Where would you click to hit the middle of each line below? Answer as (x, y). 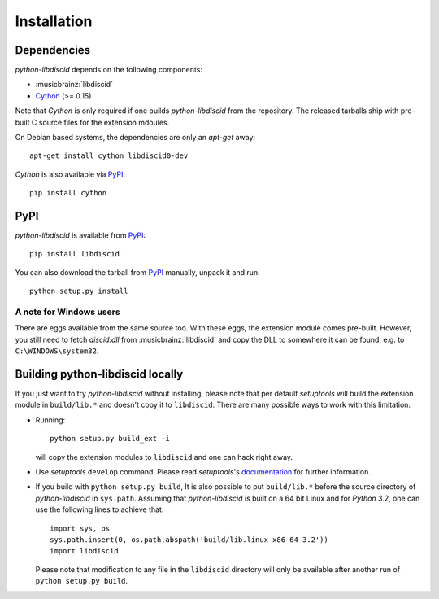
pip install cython (68, 193)
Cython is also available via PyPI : (70, 174)
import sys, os (80, 528)
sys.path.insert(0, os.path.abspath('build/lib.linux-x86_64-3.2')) (189, 540)
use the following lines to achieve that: (100, 509)
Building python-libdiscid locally (99, 374)
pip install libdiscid (75, 254)
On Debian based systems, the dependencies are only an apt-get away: (135, 138)
